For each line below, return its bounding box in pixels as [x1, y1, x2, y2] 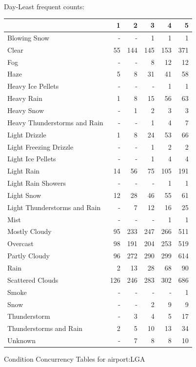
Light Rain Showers [7, 178, 66, 188]
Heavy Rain [7, 93, 42, 103]
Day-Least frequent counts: [4, 1, 85, 11]
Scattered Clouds [7, 274, 59, 285]
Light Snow [7, 190, 41, 200]
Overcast [7, 238, 34, 249]
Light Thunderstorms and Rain [7, 202, 101, 212]
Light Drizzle [7, 129, 46, 139]
